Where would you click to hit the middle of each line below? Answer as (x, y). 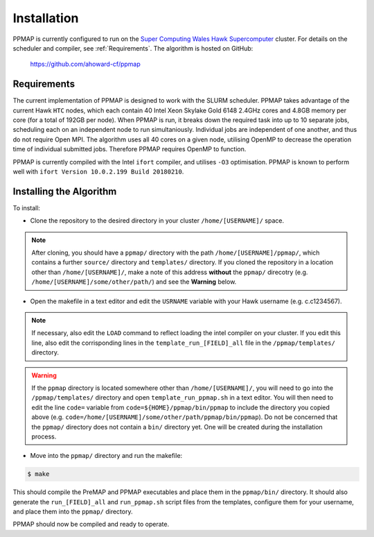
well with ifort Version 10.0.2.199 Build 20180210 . (98, 171)
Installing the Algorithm (65, 191)
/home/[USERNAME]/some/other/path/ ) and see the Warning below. (134, 282)
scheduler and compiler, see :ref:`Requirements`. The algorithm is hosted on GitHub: (133, 48)
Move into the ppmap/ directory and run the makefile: (106, 456)
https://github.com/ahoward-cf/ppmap (86, 64)
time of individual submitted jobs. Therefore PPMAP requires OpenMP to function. (130, 149)
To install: (27, 207)
